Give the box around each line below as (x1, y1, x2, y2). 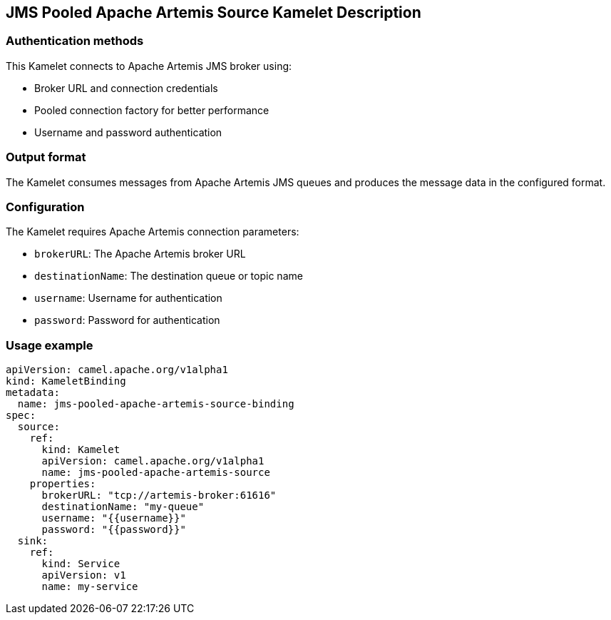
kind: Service (41, 558, 120, 570)
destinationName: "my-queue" (41, 501, 205, 513)
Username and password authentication (34, 126, 222, 138)
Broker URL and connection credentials (34, 81, 218, 94)
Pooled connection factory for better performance (34, 103, 269, 116)
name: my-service (41, 581, 138, 593)
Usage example (6, 337, 93, 352)
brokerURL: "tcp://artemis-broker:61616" (41, 489, 277, 502)
